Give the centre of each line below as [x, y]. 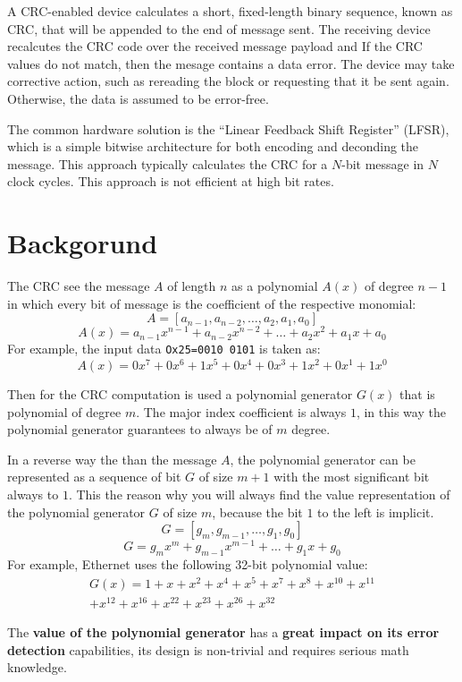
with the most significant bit [352, 477]
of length [192, 286]
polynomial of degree [64, 411]
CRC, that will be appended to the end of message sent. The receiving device [219, 28]
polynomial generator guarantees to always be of [140, 429]
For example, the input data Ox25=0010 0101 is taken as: [164, 349]
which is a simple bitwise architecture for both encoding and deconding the [213, 146]
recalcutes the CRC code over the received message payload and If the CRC [215, 46]
